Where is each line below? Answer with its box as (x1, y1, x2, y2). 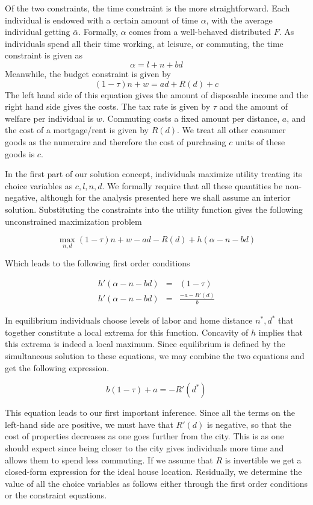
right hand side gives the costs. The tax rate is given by (5, 100, 211, 113)
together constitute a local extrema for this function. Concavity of (5, 325, 249, 338)
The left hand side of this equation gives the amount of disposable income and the (5, 88, 308, 101)
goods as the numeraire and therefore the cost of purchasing (5, 135, 226, 148)
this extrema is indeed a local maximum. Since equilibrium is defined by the (5, 337, 285, 350)
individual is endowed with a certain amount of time (5, 13, 198, 26)
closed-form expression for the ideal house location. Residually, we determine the (5, 465, 302, 478)
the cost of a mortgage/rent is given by (5, 124, 149, 136)
